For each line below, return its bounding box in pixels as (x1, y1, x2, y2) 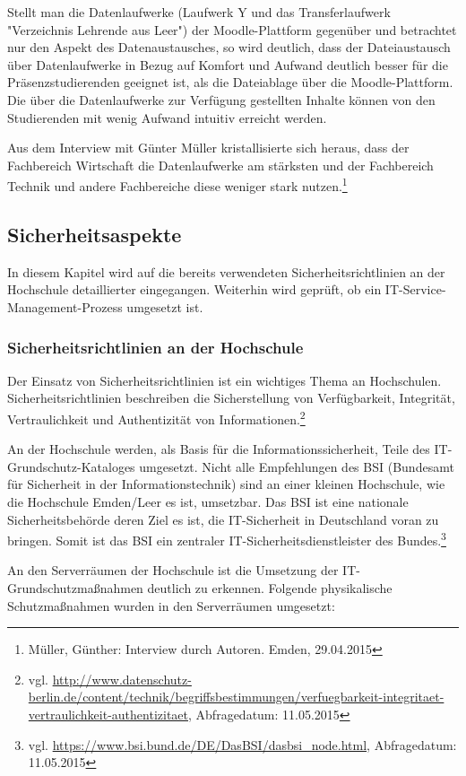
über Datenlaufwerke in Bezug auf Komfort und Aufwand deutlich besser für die (7, 55, 448, 74)
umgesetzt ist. (126, 297, 203, 316)
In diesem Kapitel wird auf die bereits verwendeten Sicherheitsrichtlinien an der (7, 262, 445, 281)
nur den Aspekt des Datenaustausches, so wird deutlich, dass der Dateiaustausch (7, 38, 451, 57)
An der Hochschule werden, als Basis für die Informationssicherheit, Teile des (7, 440, 430, 458)
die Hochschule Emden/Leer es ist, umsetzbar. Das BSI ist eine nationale (7, 493, 409, 511)
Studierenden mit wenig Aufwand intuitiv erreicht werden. (7, 108, 327, 126)
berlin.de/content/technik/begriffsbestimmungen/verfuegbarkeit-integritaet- (28, 687, 444, 706)
